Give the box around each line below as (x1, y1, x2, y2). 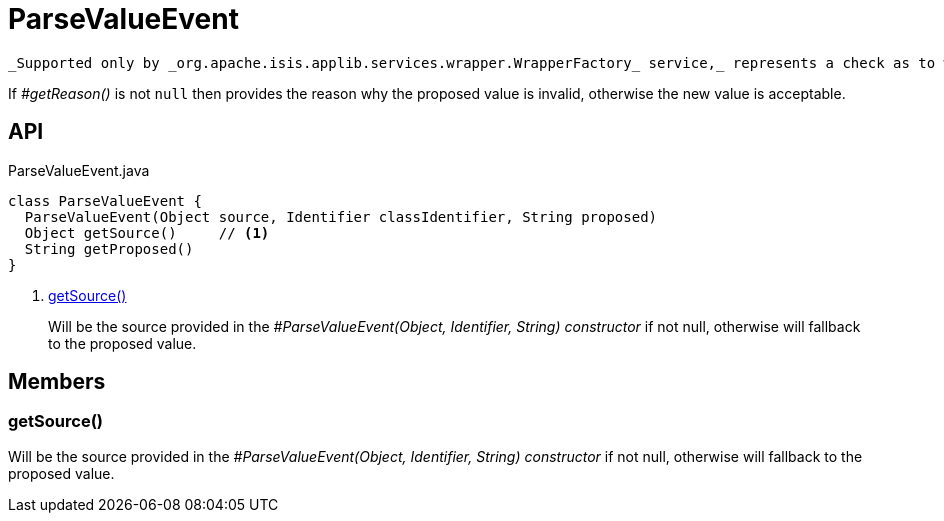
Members (8, 369, 106, 395)
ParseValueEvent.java (8, 161, 150, 179)
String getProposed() (24, 240, 194, 257)
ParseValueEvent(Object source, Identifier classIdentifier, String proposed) (24, 208, 658, 225)
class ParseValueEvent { (8, 192, 202, 209)
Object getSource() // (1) (24, 224, 270, 241)
